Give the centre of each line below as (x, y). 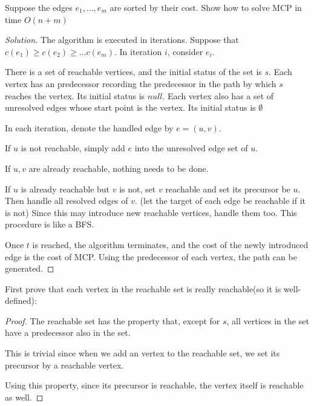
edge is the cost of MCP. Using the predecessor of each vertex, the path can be (151, 256)
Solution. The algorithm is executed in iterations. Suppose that (122, 40)
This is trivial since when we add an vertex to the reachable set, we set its (142, 353)
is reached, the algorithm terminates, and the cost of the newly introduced (170, 244)
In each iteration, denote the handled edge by (89, 127)
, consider (185, 51)
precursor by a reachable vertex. (64, 365)
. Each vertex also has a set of (218, 95)
